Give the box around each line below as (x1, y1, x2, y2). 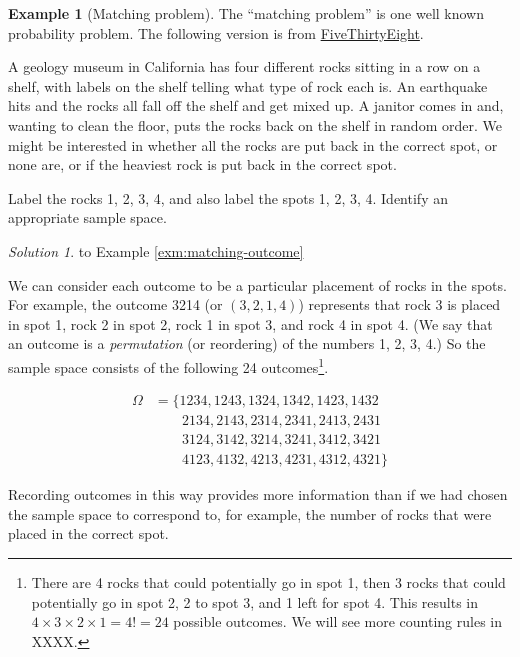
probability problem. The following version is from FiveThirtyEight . (8, 22, 424, 43)
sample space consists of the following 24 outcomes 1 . (8, 353, 329, 377)
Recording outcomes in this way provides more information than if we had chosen (8, 484, 508, 505)
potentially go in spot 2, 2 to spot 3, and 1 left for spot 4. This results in (31, 591, 479, 612)
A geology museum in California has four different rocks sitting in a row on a (8, 56, 481, 77)
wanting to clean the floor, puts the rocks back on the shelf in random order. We (8, 114, 502, 135)
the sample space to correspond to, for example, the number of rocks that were (8, 503, 492, 524)
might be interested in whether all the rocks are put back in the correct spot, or (8, 134, 498, 155)
